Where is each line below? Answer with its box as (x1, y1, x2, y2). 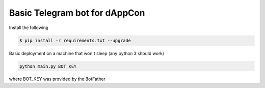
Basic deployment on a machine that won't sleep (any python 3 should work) (9, 50, 164, 56)
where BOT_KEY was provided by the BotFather (9, 76, 106, 82)
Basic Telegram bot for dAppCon (9, 7, 145, 18)
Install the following (9, 25, 49, 30)
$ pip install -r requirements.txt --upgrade (19, 37, 131, 43)
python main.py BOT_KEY (19, 63, 77, 69)
